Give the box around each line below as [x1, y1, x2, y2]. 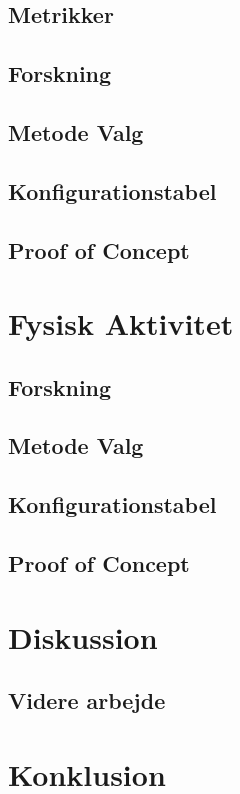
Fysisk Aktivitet [8, 303, 234, 344]
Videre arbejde [8, 685, 166, 716]
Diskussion [8, 616, 158, 657]
